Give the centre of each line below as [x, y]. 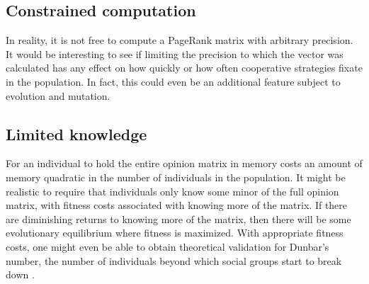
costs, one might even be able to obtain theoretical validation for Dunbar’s [168, 246]
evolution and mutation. [58, 95]
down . [20, 274]
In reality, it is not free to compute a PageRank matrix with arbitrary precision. [180, 40]
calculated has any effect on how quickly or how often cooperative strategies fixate [184, 68]
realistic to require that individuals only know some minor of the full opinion [172, 191]
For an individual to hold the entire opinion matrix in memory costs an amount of [184, 163]
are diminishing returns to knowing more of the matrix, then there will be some [178, 218]
